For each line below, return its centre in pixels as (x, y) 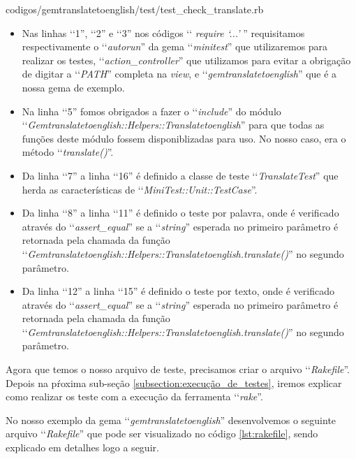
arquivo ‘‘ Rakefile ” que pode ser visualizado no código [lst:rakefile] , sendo (162, 433)
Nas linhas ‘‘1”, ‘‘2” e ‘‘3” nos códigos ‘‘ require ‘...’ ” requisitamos (163, 32)
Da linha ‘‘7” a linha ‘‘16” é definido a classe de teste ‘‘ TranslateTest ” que (180, 175)
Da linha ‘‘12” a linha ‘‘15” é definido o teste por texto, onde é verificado (178, 291)
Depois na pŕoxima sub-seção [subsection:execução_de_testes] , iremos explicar (174, 382)
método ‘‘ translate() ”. (68, 152)
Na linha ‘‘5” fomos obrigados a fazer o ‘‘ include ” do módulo (151, 111)
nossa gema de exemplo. (73, 87)
